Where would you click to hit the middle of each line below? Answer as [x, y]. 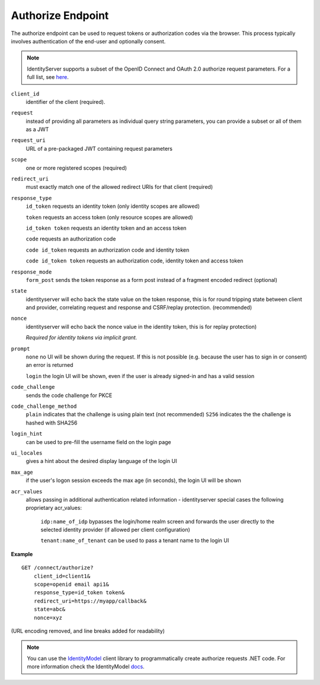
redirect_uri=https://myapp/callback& [90, 601]
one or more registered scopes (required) [76, 168]
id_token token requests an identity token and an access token [106, 228]
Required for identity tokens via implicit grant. [81, 338]
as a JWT [37, 129]
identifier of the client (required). [65, 102]
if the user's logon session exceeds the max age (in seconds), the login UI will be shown [133, 480]
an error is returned [49, 365]
